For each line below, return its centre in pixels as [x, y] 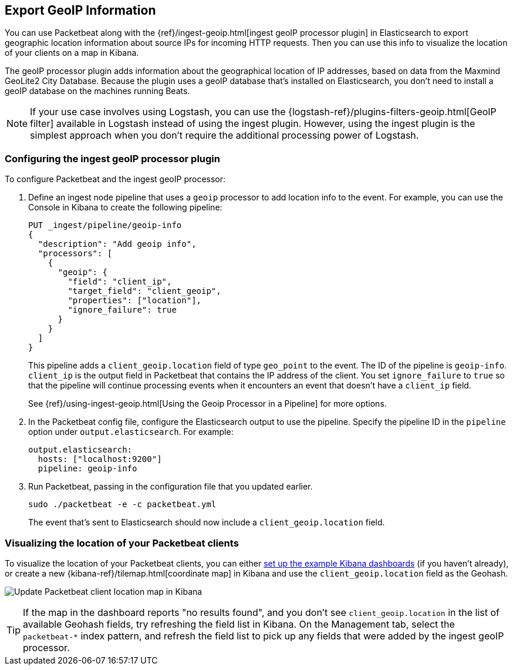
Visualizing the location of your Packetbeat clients [122, 543]
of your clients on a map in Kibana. [72, 53]
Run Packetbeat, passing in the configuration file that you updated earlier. [171, 487]
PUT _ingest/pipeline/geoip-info [105, 225]
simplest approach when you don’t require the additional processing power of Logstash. [225, 135]
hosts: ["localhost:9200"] [100, 459]
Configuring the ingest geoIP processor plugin [112, 158]
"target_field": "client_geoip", [144, 291]
